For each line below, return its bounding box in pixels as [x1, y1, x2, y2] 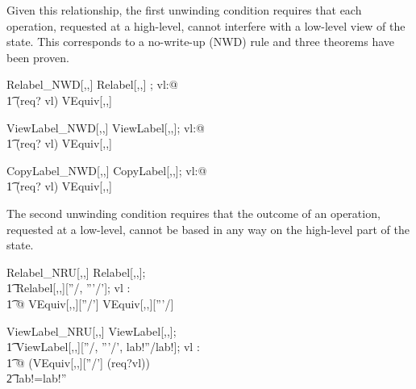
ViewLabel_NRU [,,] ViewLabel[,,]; [6, 322, 177, 339]
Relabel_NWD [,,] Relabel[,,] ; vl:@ [6, 76, 178, 93]
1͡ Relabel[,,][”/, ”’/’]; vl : [6, 279, 131, 296]
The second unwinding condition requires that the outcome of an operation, [6, 204, 381, 221]
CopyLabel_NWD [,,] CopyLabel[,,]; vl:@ [6, 161, 207, 178]
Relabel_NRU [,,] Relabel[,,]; [6, 263, 146, 280]
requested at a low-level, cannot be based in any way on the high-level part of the [6, 220, 410, 237]
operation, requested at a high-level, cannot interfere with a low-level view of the [6, 17, 406, 34]
